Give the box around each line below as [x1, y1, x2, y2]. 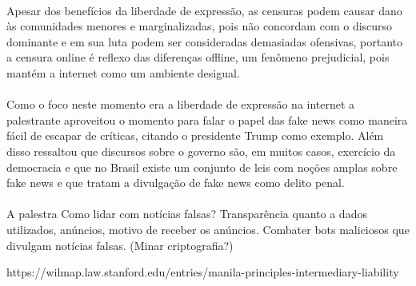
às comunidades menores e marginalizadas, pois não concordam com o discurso [6, 18, 393, 34]
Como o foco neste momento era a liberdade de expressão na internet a [6, 96, 355, 113]
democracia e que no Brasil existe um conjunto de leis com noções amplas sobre [6, 158, 398, 175]
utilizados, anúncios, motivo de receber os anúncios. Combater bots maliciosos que [6, 220, 410, 237]
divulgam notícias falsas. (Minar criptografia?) [6, 236, 234, 253]
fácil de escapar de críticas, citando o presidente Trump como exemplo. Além [6, 127, 384, 144]
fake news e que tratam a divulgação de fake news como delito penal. [6, 174, 345, 191]
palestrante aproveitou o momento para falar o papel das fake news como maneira [6, 111, 408, 128]
